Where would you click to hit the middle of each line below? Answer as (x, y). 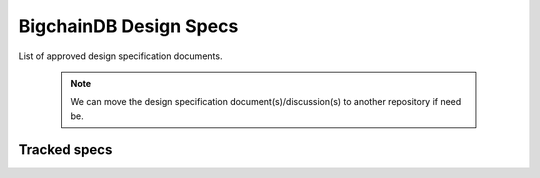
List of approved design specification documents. (120, 56)
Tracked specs (65, 149)
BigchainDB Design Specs (128, 26)
